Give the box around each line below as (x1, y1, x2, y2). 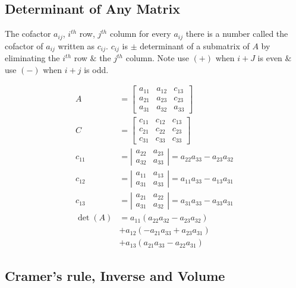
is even (257, 52, 282, 64)
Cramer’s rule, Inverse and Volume (5, 266, 225, 284)
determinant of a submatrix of (140, 39, 250, 52)
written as (58, 39, 95, 52)
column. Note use (125, 52, 189, 64)
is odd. (84, 63, 109, 75)
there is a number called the (185, 27, 288, 40)
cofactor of (5, 39, 43, 52)
